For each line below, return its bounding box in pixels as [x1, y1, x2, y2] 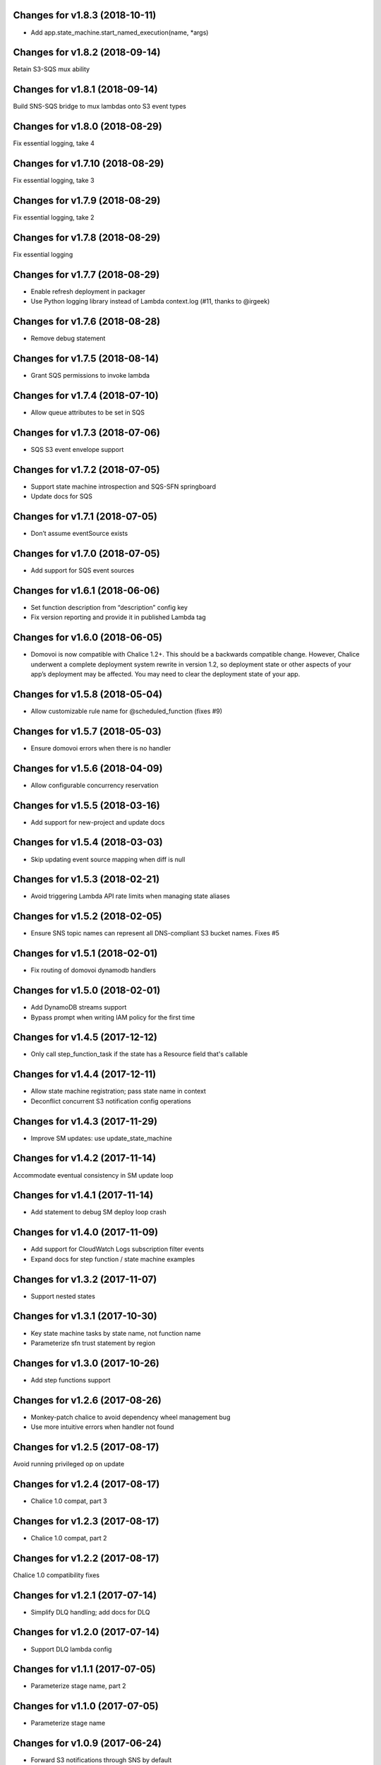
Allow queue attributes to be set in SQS [30, 408, 145, 417]
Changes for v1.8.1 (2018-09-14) [13, 83, 158, 95]
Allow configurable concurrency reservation [30, 781, 159, 789]
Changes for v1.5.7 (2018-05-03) [13, 725, 162, 737]
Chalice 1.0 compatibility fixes [13, 1571, 100, 1579]
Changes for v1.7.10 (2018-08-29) [13, 157, 164, 169]
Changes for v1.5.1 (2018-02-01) [13, 947, 158, 959]
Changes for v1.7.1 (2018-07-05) [13, 510, 158, 522]
